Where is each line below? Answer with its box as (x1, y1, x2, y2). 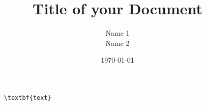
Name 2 (105, 37, 130, 48)
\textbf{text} (4, 94, 51, 101)
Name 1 (105, 28, 130, 38)
